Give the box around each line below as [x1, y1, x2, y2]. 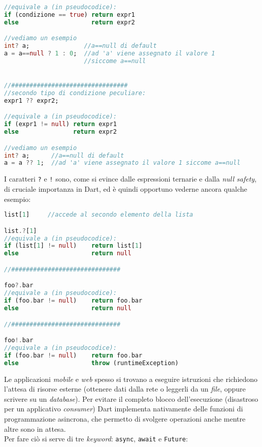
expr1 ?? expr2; [4, 97, 59, 104]
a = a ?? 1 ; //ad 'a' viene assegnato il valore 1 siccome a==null [4, 159, 241, 167]
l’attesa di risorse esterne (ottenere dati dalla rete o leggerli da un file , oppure [4, 383, 246, 394]
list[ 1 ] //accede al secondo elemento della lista [4, 211, 193, 219]
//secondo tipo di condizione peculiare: [4, 89, 146, 97]
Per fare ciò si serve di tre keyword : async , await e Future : [4, 433, 188, 444]
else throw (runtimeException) [4, 359, 179, 367]
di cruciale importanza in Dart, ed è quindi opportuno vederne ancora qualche [4, 183, 247, 194]
